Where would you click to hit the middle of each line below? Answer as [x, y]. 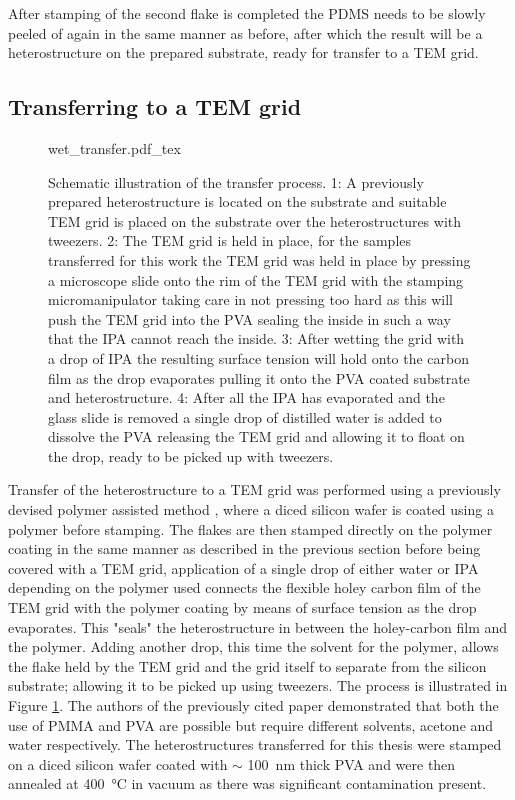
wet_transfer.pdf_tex [114, 147]
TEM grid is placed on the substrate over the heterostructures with [255, 220]
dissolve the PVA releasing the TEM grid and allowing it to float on [256, 436]
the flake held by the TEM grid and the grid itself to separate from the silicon [247, 665]
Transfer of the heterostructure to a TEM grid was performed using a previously [254, 489]
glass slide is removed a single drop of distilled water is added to [245, 416]
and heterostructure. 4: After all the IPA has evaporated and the [246, 397]
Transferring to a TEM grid [155, 106]
